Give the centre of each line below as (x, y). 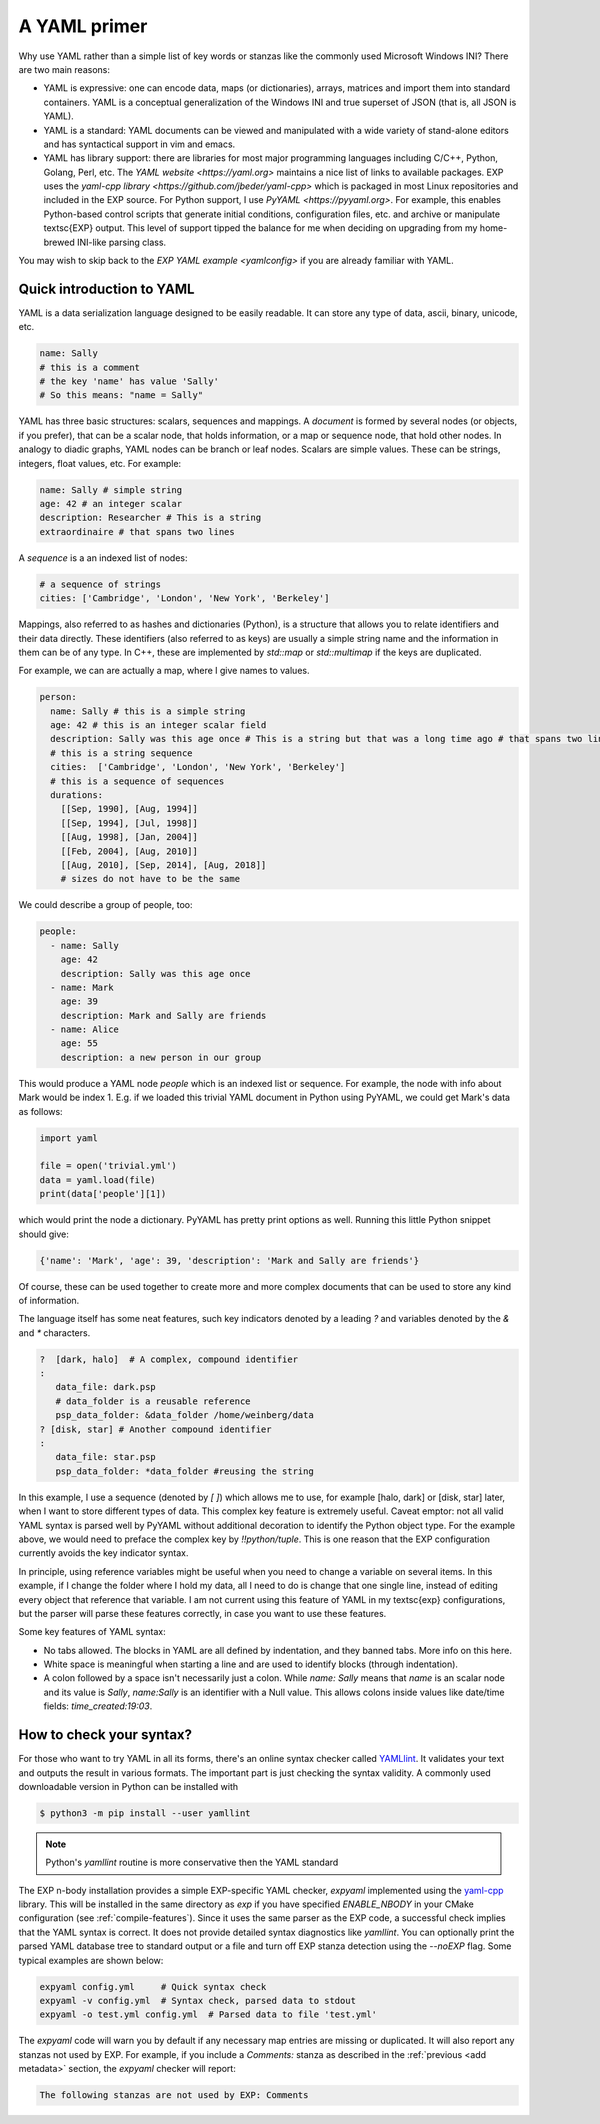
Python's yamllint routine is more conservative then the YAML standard (192, 1862)
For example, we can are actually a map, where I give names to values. (164, 671)
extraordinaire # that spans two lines (137, 531)
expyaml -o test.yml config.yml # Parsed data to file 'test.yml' (208, 2014)
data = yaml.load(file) (98, 1179)
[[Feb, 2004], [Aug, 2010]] (129, 851)
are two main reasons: (64, 69)
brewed (59, 242)
